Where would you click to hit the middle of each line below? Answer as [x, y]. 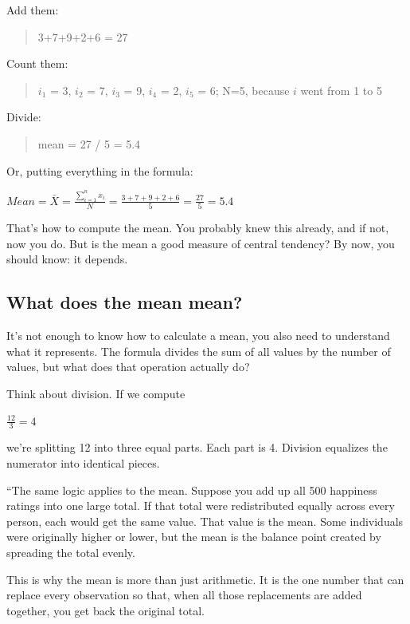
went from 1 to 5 [341, 90]
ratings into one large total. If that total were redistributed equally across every [201, 506]
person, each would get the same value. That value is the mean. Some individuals [205, 521]
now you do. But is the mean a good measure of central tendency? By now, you [201, 243]
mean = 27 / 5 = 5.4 [89, 143]
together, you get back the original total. [105, 610]
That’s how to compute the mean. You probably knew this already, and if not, [198, 228]
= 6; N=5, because [244, 90]
